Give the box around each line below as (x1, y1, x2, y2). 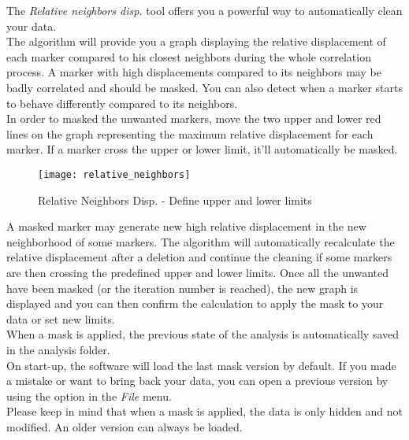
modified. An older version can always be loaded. (6, 418, 243, 434)
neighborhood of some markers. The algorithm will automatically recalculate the (6, 233, 395, 250)
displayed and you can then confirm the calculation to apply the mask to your (6, 295, 384, 312)
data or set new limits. (6, 310, 115, 327)
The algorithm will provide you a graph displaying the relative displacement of (6, 33, 386, 50)
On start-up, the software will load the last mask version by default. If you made (6, 357, 396, 373)
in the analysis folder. (6, 341, 110, 357)
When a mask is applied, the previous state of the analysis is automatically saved (6, 326, 400, 342)
